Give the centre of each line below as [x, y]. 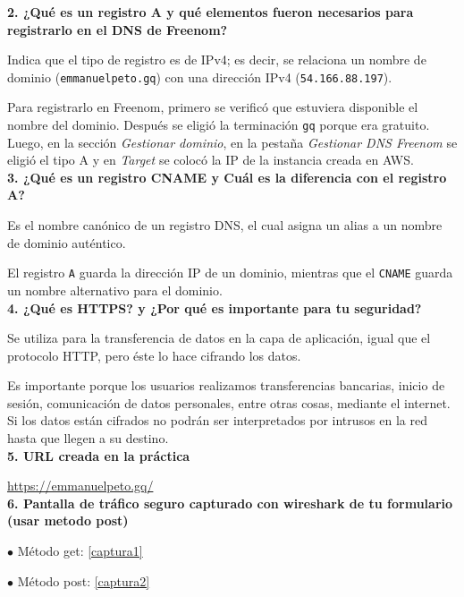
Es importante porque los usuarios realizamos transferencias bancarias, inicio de [226, 385]
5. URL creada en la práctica [99, 455]
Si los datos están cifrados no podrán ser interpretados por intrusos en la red [217, 420]
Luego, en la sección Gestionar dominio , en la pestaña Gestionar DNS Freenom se [232, 142]
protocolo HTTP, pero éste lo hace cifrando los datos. [154, 355]
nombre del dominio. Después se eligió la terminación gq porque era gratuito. [219, 125]
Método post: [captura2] [84, 580]
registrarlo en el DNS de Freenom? [118, 29]
